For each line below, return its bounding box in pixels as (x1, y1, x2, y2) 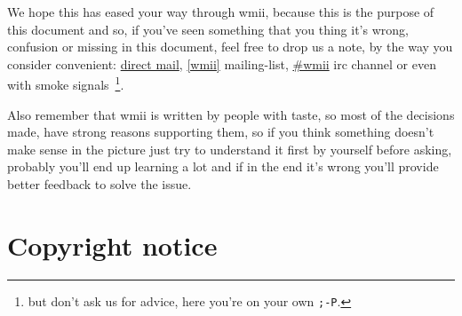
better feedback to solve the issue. (7, 175, 192, 193)
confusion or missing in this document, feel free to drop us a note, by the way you (7, 37, 453, 56)
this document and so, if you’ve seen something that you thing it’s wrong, (7, 20, 409, 38)
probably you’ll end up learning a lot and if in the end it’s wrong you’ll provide (7, 157, 439, 176)
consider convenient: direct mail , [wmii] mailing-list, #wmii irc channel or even (7, 54, 436, 73)
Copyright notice (7, 226, 218, 263)
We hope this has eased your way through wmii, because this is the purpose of (7, 3, 434, 20)
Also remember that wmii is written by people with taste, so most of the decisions (7, 105, 455, 123)
